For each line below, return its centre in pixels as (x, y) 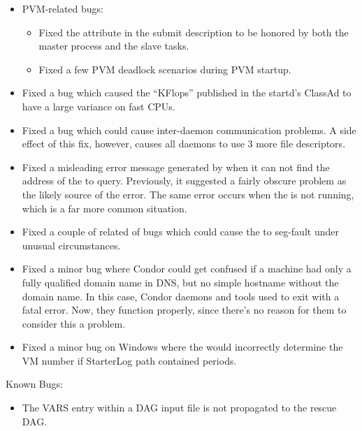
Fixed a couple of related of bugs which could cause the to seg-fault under (180, 232)
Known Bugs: (34, 384)
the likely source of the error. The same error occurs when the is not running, (188, 194)
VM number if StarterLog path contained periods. (129, 360)
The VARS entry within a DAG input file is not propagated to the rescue (179, 408)
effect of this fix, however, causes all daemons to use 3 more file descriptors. (184, 144)
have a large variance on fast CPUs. (99, 106)
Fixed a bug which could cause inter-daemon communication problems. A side (189, 130)
